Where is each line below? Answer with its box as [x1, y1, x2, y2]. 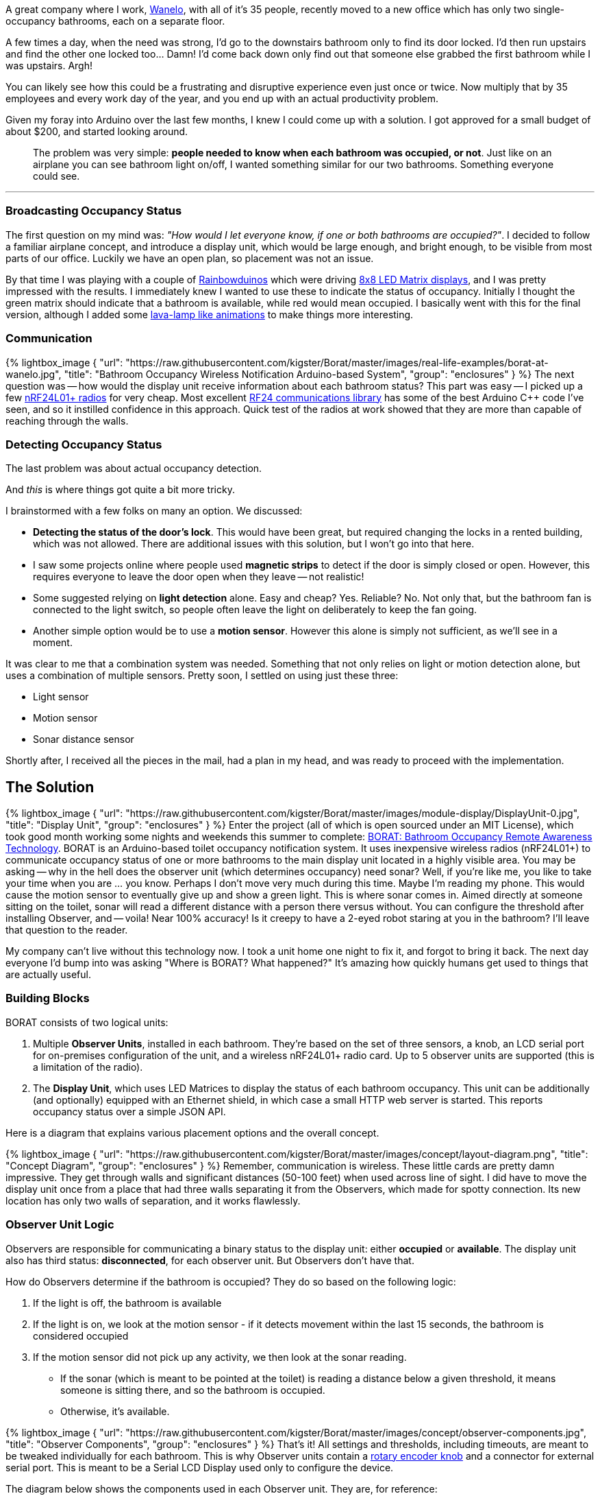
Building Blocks [5, 991, 90, 1006]
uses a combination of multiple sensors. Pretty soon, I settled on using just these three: [5, 669, 399, 682]
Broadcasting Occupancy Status [5, 204, 182, 218]
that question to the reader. [5, 924, 128, 936]
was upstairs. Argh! [5, 60, 93, 71]
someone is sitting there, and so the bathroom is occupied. [60, 1384, 325, 1396]
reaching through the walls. [5, 414, 129, 427]
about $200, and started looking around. [5, 126, 188, 137]
